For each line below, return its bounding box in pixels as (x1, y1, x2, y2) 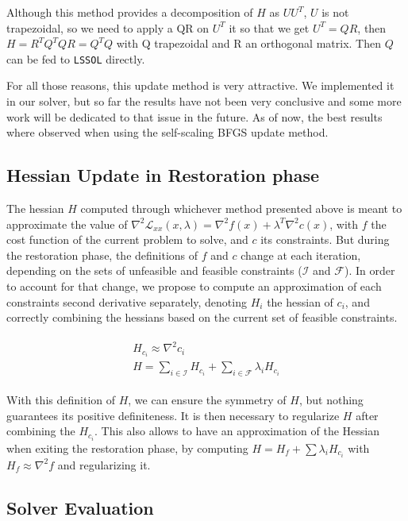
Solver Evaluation (6, 495, 154, 519)
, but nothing (298, 392, 364, 408)
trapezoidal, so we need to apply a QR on (6, 19, 210, 36)
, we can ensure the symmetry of (128, 392, 287, 408)
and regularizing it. (57, 456, 151, 473)
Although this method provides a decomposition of (6, 4, 253, 20)
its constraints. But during (260, 231, 390, 248)
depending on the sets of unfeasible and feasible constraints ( (6, 262, 302, 279)
